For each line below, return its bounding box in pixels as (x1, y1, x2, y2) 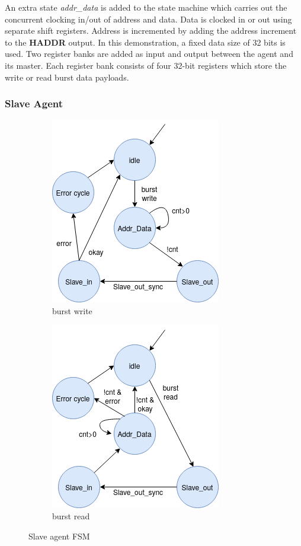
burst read (52, 510, 90, 522)
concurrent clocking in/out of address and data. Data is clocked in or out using (5, 12, 292, 25)
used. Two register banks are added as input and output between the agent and (5, 47, 293, 60)
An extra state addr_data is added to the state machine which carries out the (5, 1, 287, 13)
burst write (52, 304, 92, 317)
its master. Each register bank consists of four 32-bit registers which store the (5, 59, 287, 71)
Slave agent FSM (28, 529, 90, 542)
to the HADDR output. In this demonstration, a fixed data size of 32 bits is (5, 36, 286, 48)
